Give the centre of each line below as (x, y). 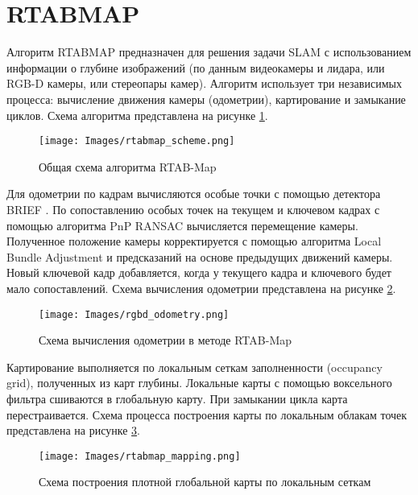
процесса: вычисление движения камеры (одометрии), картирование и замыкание (206, 99)
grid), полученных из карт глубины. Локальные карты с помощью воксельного (199, 383)
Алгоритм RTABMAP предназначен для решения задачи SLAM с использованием (209, 52)
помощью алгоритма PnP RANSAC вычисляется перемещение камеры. (182, 225)
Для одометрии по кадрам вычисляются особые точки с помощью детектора (194, 194)
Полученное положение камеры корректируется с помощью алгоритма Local (194, 241)
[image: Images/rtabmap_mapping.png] (140, 456)
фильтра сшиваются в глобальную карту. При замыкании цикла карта (177, 398)
